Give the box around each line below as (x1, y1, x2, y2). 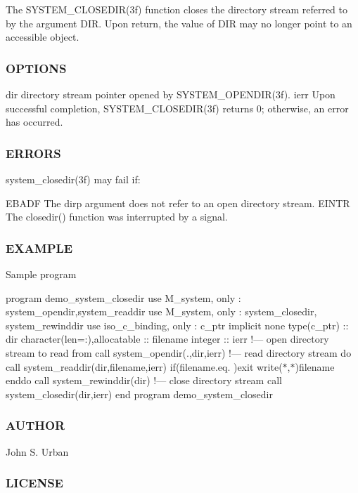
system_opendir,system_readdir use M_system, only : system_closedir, (6, 304, 317, 319)
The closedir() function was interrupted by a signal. (6, 209, 228, 224)
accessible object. (6, 29, 79, 44)
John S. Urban (6, 444, 69, 459)
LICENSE (6, 474, 63, 492)
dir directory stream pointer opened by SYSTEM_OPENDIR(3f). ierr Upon (6, 87, 335, 101)
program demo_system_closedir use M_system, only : (6, 290, 241, 305)
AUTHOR (6, 416, 65, 434)
